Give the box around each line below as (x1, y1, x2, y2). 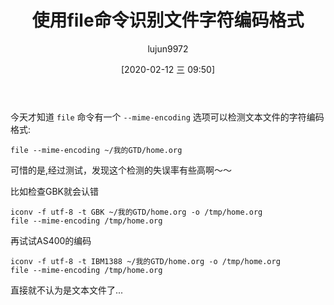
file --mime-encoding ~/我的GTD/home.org (10, 145, 183, 155)
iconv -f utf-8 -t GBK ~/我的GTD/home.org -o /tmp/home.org (10, 207, 263, 217)
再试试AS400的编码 (10, 234, 92, 246)
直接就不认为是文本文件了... (10, 284, 124, 296)
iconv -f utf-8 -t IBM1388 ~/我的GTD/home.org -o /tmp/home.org (10, 256, 281, 266)
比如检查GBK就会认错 (10, 185, 100, 197)
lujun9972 (147, 42, 189, 55)
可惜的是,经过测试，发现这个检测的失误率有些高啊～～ (10, 164, 233, 176)
